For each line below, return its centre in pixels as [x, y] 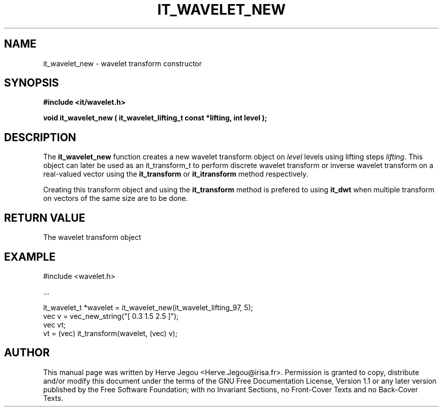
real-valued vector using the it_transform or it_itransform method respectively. [176, 174]
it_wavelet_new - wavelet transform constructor [123, 63]
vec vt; [54, 324]
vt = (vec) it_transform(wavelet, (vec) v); [110, 333]
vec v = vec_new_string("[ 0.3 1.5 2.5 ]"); [111, 316]
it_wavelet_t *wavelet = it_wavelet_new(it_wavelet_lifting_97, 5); [148, 307]
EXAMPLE [30, 257]
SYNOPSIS [32, 83]
